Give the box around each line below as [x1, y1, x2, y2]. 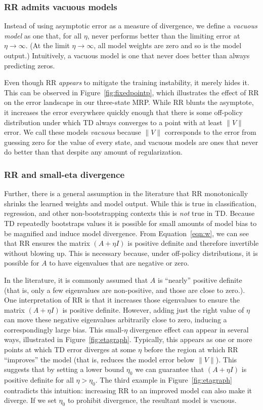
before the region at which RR [144, 344, 238, 355]
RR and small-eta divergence [4, 168, 125, 180]
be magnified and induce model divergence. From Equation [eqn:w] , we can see [4, 228, 249, 238]
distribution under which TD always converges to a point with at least [4, 117, 223, 127]
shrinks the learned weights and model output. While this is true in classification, [4, 198, 256, 208]
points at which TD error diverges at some [4, 344, 136, 355]
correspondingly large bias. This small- [4, 324, 124, 334]
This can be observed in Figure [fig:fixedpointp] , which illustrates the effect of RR [4, 87, 259, 97]
